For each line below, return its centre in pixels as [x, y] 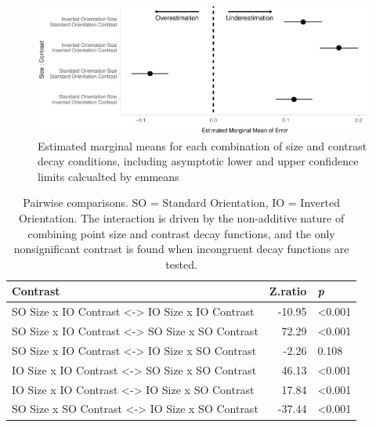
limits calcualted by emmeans [108, 176]
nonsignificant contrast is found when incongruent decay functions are [181, 249]
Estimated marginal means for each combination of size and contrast [202, 145]
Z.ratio [288, 291]
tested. [181, 264]
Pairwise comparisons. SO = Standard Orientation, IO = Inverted [181, 203]
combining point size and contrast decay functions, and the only [181, 233]
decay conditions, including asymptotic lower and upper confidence [198, 161]
